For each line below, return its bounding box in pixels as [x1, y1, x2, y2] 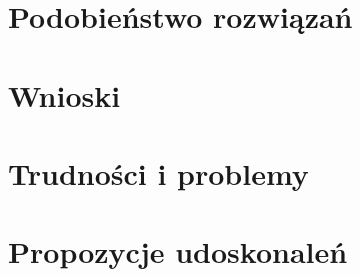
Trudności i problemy [8, 152, 309, 193]
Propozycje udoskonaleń [8, 231, 348, 272]
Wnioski [8, 74, 121, 115]
